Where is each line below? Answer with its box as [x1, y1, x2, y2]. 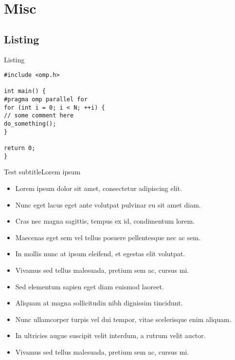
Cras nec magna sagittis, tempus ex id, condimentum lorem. [15, 216, 195, 226]
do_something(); [4, 120, 56, 128]
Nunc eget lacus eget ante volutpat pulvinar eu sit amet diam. [15, 199, 201, 209]
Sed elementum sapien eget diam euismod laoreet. [15, 281, 164, 291]
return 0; [4, 145, 36, 152]
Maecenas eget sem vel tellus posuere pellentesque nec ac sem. [15, 232, 201, 242]
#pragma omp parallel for [4, 96, 88, 103]
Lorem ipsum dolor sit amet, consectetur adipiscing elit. [15, 183, 182, 193]
